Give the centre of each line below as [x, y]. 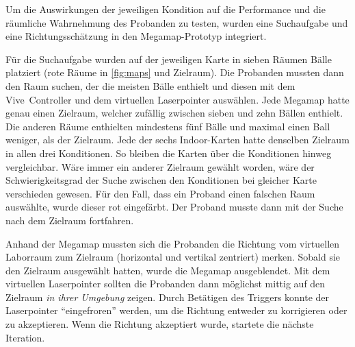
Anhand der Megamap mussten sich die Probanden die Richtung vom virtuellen [173, 243]
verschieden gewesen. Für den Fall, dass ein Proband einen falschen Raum [160, 193]
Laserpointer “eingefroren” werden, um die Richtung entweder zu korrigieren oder [176, 310]
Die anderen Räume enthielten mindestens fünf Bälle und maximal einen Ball [168, 126]
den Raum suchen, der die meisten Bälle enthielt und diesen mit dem [150, 85]
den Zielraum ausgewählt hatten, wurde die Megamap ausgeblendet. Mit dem [168, 270]
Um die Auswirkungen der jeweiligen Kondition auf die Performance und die [166, 9]
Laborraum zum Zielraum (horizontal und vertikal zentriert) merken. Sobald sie [173, 257]
